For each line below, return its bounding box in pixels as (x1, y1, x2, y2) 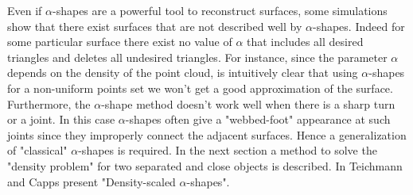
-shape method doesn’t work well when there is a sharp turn (101, 95, 395, 112)
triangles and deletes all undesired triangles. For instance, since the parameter (7, 48, 388, 65)
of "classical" (7, 142, 68, 159)
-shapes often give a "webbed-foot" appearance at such (125, 111, 391, 128)
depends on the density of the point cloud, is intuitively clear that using (7, 64, 358, 81)
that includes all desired (247, 33, 364, 50)
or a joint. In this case (7, 111, 115, 128)
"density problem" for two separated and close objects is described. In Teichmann (7, 157, 403, 174)
